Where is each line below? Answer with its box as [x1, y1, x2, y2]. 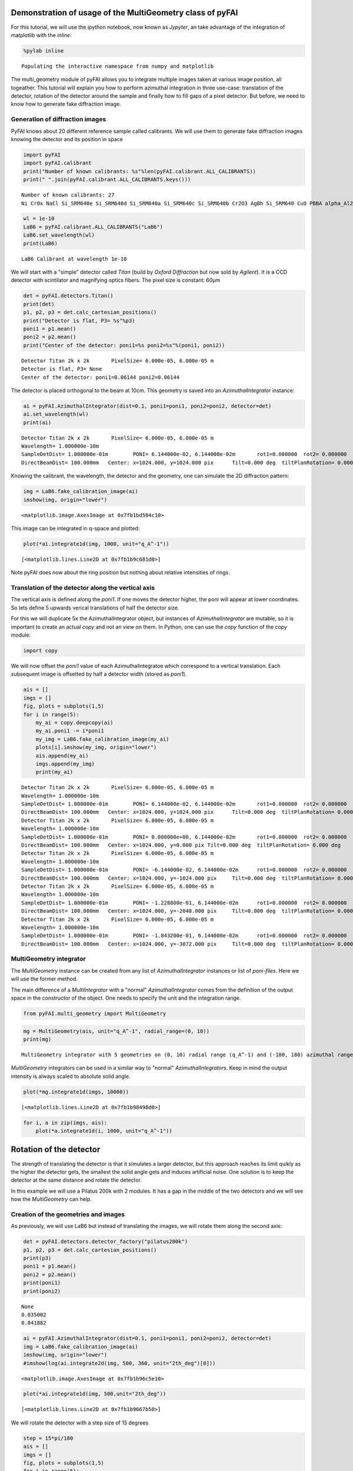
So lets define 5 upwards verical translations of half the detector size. [11, 604, 179, 611]
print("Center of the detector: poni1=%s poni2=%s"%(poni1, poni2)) [23, 342, 225, 348]
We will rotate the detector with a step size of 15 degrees [11, 1419, 149, 1426]
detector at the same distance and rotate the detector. [11, 1177, 142, 1184]
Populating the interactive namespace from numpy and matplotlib [21, 62, 214, 69]
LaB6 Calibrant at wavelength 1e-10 [21, 255, 127, 262]
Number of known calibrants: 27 [21, 192, 115, 198]
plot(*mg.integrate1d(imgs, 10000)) [23, 1089, 129, 1095]
